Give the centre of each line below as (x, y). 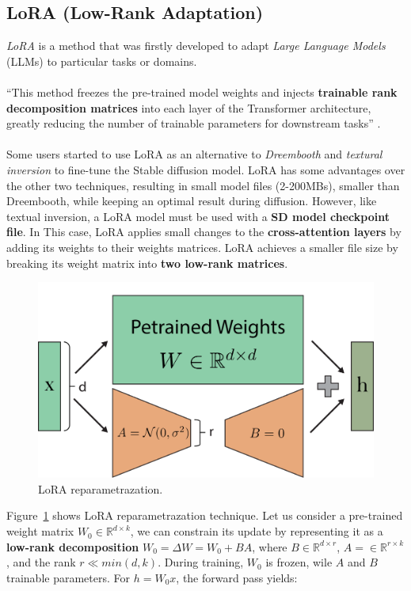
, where (270, 546)
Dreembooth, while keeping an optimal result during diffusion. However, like (192, 201)
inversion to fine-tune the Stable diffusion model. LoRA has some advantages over (206, 169)
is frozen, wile (299, 562)
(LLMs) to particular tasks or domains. (102, 61)
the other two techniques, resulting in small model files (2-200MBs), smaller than (203, 185)
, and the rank (41, 562)
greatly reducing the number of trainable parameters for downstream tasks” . (194, 123)
